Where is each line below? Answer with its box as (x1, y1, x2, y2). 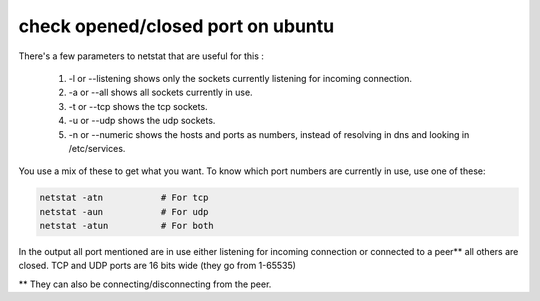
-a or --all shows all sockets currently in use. (68, 86, 254, 99)
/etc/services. (68, 142, 126, 154)
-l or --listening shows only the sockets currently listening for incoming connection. (68, 72, 413, 84)
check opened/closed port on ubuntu (18, 15, 335, 37)
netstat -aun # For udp (39, 206, 209, 217)
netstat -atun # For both (39, 220, 214, 232)
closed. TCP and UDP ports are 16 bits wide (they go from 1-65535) (18, 260, 297, 272)
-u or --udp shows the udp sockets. (68, 115, 216, 127)
